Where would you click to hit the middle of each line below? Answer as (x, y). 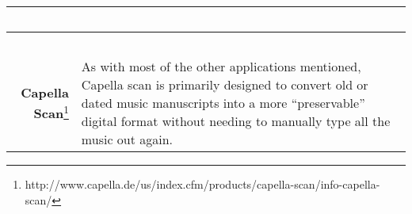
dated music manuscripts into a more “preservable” (223, 103)
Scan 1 (51, 112)
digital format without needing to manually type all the (236, 121)
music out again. (127, 139)
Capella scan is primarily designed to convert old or (225, 84)
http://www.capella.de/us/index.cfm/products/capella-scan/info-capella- (202, 184)
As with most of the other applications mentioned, (221, 66)
